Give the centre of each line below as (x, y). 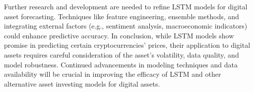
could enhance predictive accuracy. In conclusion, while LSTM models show (119, 35)
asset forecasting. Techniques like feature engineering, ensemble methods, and (122, 16)
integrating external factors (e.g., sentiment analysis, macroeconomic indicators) (126, 26)
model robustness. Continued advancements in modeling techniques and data (121, 64)
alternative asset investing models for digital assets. (82, 83)
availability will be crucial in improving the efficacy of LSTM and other (113, 74)
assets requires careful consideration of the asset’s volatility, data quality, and (122, 54)
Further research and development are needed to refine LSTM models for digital (126, 6)
